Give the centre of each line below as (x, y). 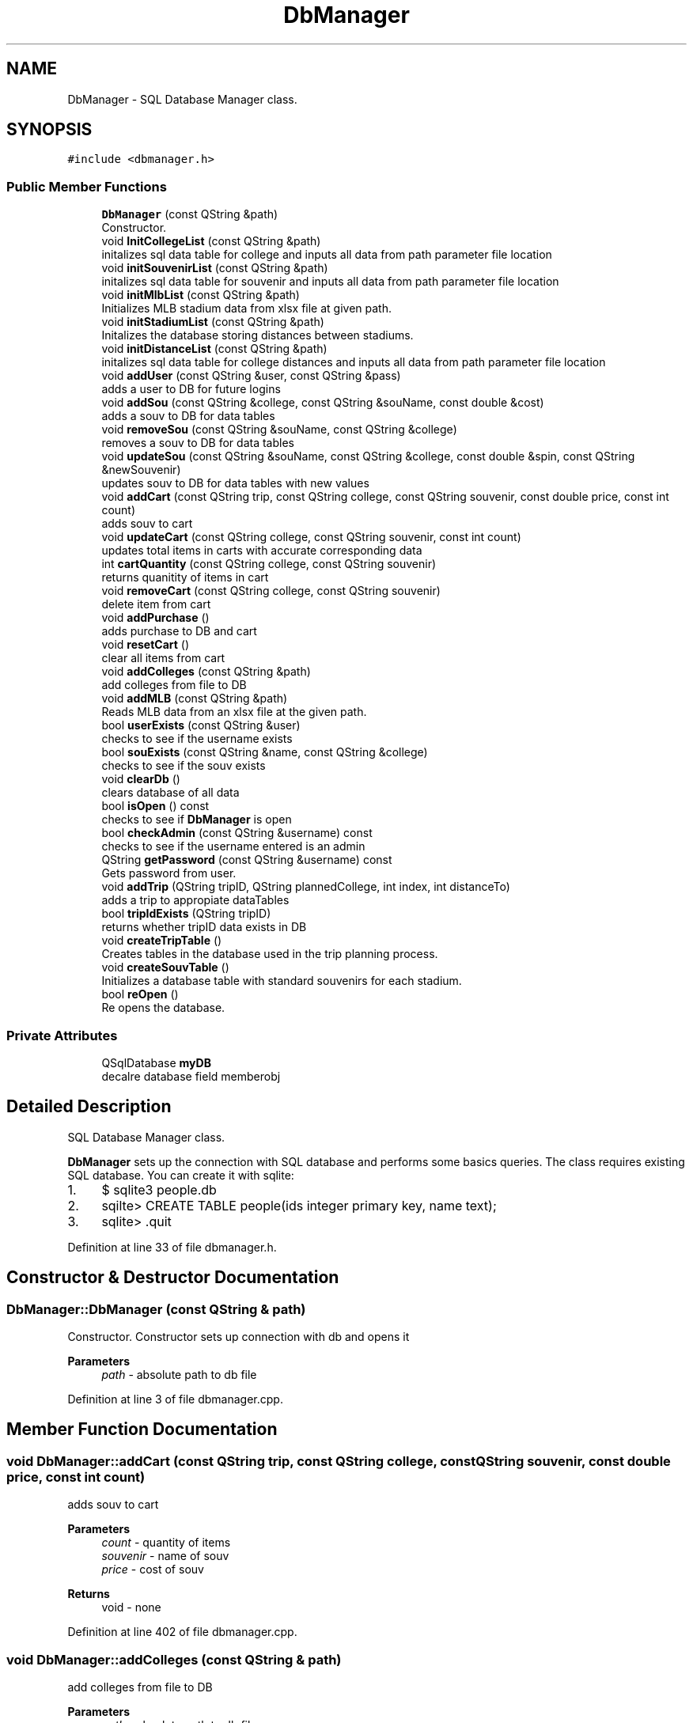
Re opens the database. (163, 1008)
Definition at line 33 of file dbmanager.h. (172, 1247)
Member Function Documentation (142, 1430)
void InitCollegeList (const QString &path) (211, 241)
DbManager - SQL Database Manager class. (182, 99)
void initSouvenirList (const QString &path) (215, 268)
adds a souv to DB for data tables (188, 416)
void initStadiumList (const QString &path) (213, 322)
